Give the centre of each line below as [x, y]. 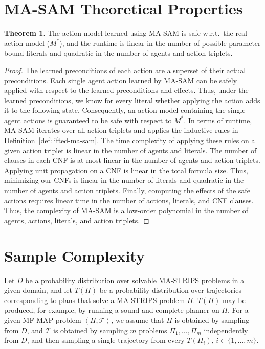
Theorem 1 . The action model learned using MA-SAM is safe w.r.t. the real [126, 33]
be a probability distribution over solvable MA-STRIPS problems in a [135, 280]
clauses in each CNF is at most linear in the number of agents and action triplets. [132, 160]
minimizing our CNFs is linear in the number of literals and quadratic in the [124, 180]
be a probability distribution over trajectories [170, 290]
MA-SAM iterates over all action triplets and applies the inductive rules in [121, 130]
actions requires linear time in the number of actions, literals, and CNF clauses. [129, 200]
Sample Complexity [74, 255]
